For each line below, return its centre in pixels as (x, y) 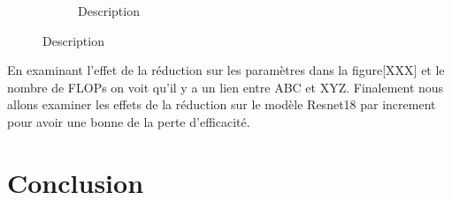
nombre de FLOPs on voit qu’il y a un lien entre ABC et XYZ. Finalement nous (226, 87)
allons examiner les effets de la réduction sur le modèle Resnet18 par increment (222, 104)
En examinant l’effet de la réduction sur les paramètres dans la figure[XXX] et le (226, 70)
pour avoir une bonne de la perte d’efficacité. (129, 121)
